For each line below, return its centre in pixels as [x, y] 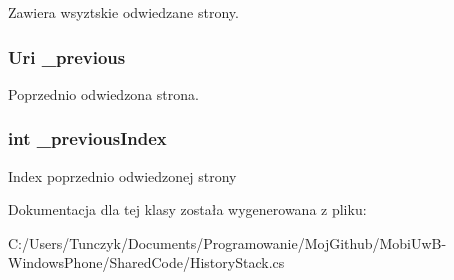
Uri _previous [67, 56]
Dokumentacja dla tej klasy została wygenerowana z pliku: [187, 209]
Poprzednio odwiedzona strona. [103, 93]
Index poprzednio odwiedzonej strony [122, 175]
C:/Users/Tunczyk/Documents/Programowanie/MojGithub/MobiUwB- [227, 242]
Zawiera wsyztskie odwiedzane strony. [123, 12]
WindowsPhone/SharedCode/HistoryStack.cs [146, 262]
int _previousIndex [87, 138]
